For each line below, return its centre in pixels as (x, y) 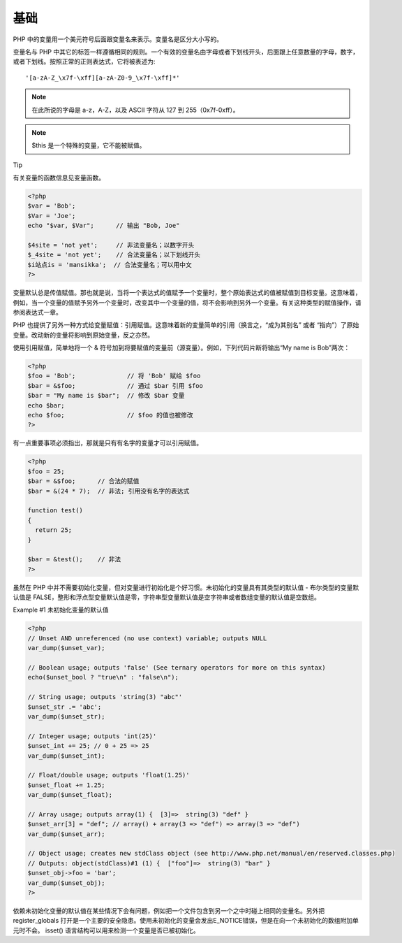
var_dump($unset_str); (66, 716)
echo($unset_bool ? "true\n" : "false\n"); (103, 677)
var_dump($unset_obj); (66, 883)
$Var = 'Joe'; (52, 216)
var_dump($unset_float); (70, 795)
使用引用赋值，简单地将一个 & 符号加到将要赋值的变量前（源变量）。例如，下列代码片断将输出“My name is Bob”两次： (181, 348)
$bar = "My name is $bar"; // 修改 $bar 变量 (106, 396)
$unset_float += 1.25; (66, 785)
